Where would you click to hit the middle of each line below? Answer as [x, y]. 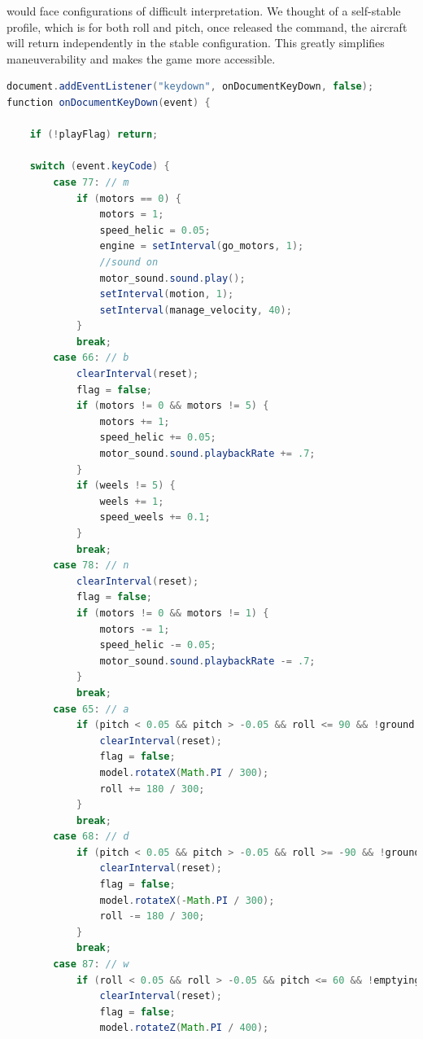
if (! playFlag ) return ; [94, 135]
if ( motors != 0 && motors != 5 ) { [172, 406]
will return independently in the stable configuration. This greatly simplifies [196, 43]
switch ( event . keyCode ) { [100, 167]
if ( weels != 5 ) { [126, 486]
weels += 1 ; [132, 501]
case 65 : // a [91, 709]
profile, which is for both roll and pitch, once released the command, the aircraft [207, 26]
